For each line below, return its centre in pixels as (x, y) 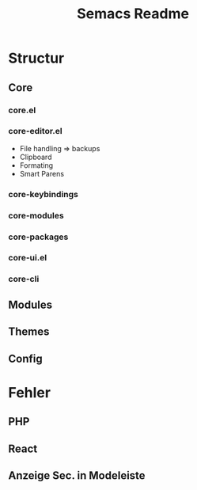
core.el (22, 110)
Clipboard (36, 157)
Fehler (30, 392)
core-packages (38, 237)
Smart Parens (42, 173)
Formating (36, 165)
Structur (36, 58)
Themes (29, 332)
